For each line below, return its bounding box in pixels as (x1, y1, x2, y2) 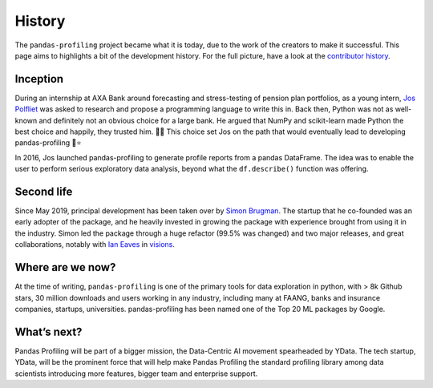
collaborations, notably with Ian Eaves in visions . (14, 240, 176, 249)
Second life (14, 185, 73, 198)
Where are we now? (14, 261, 116, 274)
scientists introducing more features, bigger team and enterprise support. (14, 369, 258, 378)
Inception (14, 72, 64, 86)
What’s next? (14, 325, 83, 338)
